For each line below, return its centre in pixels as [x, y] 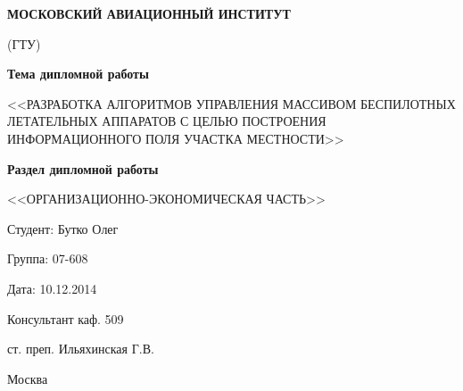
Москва [28, 378]
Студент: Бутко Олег [63, 228]
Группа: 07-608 [48, 258]
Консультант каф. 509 [66, 318]
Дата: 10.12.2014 [52, 288]
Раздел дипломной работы [83, 168]
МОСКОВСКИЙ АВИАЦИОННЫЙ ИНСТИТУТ [149, 13]
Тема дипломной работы [78, 74]
